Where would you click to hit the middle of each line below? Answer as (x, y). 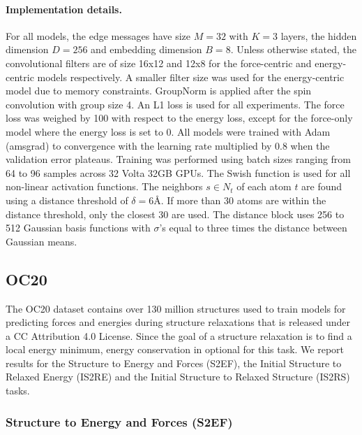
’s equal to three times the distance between (253, 228)
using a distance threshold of (67, 200)
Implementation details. (64, 9)
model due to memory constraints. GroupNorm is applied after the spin (159, 91)
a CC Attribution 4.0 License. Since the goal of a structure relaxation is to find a (179, 335)
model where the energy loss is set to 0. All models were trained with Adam (168, 131)
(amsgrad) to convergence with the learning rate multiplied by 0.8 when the (168, 145)
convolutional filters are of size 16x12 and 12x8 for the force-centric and (159, 63)
